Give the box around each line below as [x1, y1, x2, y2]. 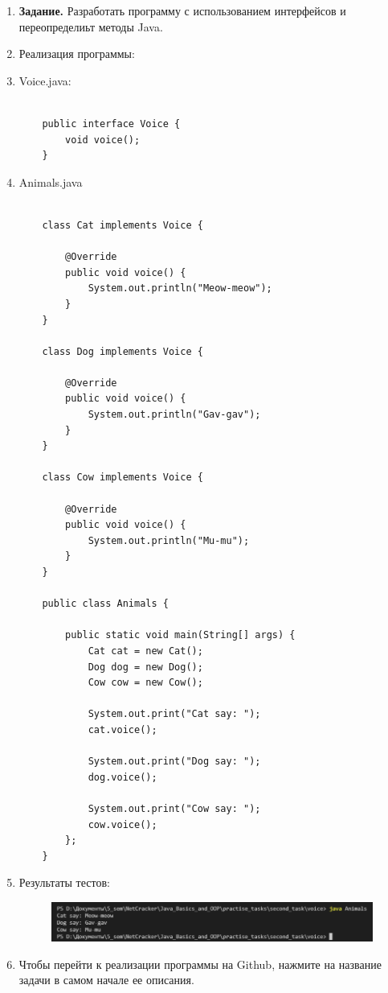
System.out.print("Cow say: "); [88, 802, 261, 814]
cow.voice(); [88, 818, 157, 830]
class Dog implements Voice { [42, 345, 203, 357]
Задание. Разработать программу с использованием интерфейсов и [18, 2, 346, 19]
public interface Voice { [42, 117, 181, 130]
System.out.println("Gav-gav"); [88, 409, 261, 421]
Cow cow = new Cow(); [88, 677, 203, 689]
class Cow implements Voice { [42, 472, 203, 484]
